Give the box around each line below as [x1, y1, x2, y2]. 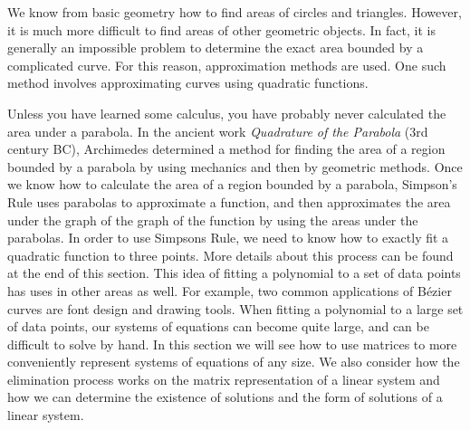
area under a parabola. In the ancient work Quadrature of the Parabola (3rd [7, 121, 428, 140]
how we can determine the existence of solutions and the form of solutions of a [7, 387, 443, 406]
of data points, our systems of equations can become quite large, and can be [7, 317, 429, 336]
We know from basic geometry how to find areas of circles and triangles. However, [7, 3, 462, 21]
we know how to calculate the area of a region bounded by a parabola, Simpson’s [7, 175, 457, 194]
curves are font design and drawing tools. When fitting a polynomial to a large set [7, 299, 464, 318]
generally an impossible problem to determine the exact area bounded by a [7, 38, 424, 57]
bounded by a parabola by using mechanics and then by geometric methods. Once [7, 157, 463, 176]
